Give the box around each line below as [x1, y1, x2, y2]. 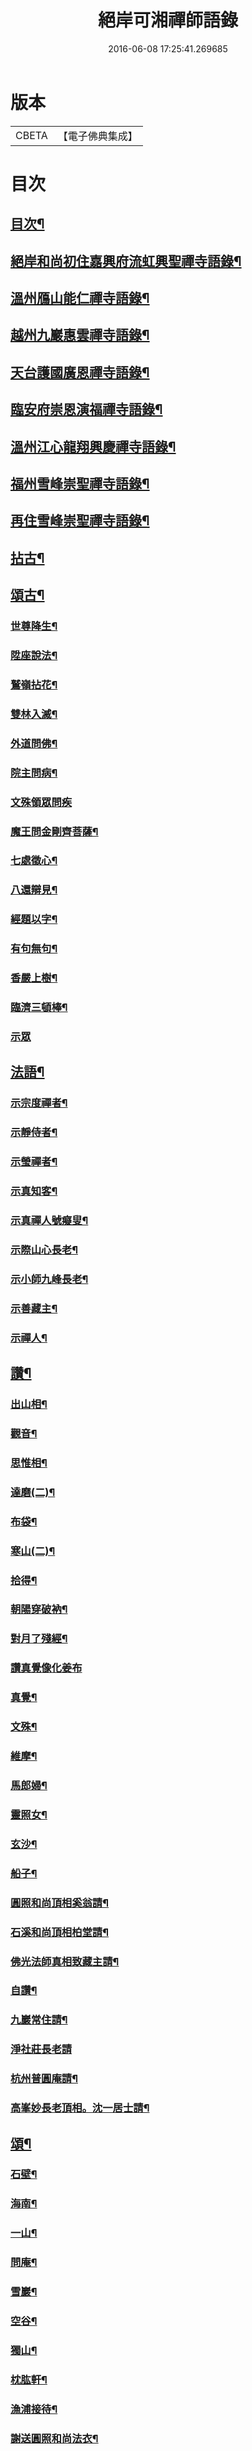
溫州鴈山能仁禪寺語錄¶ [10, 290, 150, 307]
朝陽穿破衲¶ [10, 1602, 68, 1616]
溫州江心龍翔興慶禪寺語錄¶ [10, 438, 177, 455]
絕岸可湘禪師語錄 [97, 9, 238, 32]
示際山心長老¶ [10, 1242, 78, 1256]
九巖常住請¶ [10, 2013, 68, 2027]
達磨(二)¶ [10, 1485, 56, 1499]
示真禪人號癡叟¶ [10, 1214, 89, 1227]
